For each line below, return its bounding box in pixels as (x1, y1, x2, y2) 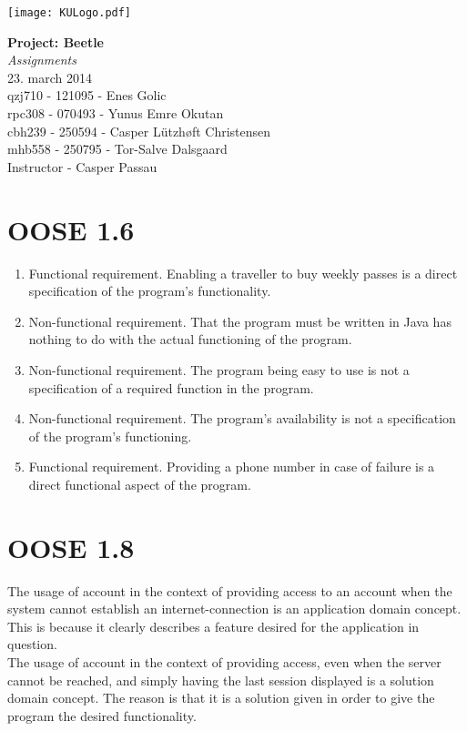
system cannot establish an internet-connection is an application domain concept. (7, 599, 462, 618)
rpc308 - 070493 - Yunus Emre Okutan (7, 104, 224, 123)
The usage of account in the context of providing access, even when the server (7, 652, 442, 671)
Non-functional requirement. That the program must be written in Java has (28, 311, 452, 330)
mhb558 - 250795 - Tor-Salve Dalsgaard (7, 139, 228, 158)
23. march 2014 (7, 67, 92, 86)
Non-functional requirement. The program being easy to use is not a (28, 360, 410, 379)
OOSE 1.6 (7, 210, 135, 248)
